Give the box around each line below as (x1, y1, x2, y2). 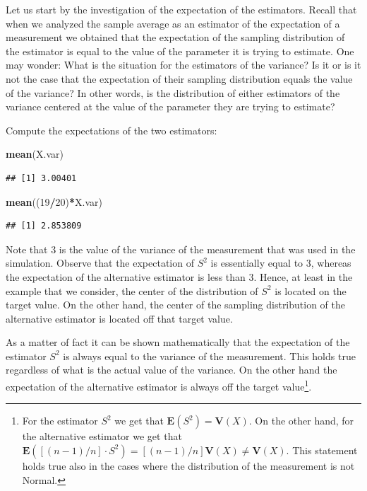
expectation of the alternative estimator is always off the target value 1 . (6, 377, 312, 393)
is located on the (275, 283, 347, 298)
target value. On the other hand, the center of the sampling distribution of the (6, 297, 346, 312)
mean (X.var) (6, 146, 64, 161)
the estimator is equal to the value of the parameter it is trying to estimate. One (6, 43, 354, 58)
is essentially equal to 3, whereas (210, 255, 351, 270)
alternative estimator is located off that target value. (6, 311, 233, 325)
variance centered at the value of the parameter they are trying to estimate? (6, 99, 335, 114)
